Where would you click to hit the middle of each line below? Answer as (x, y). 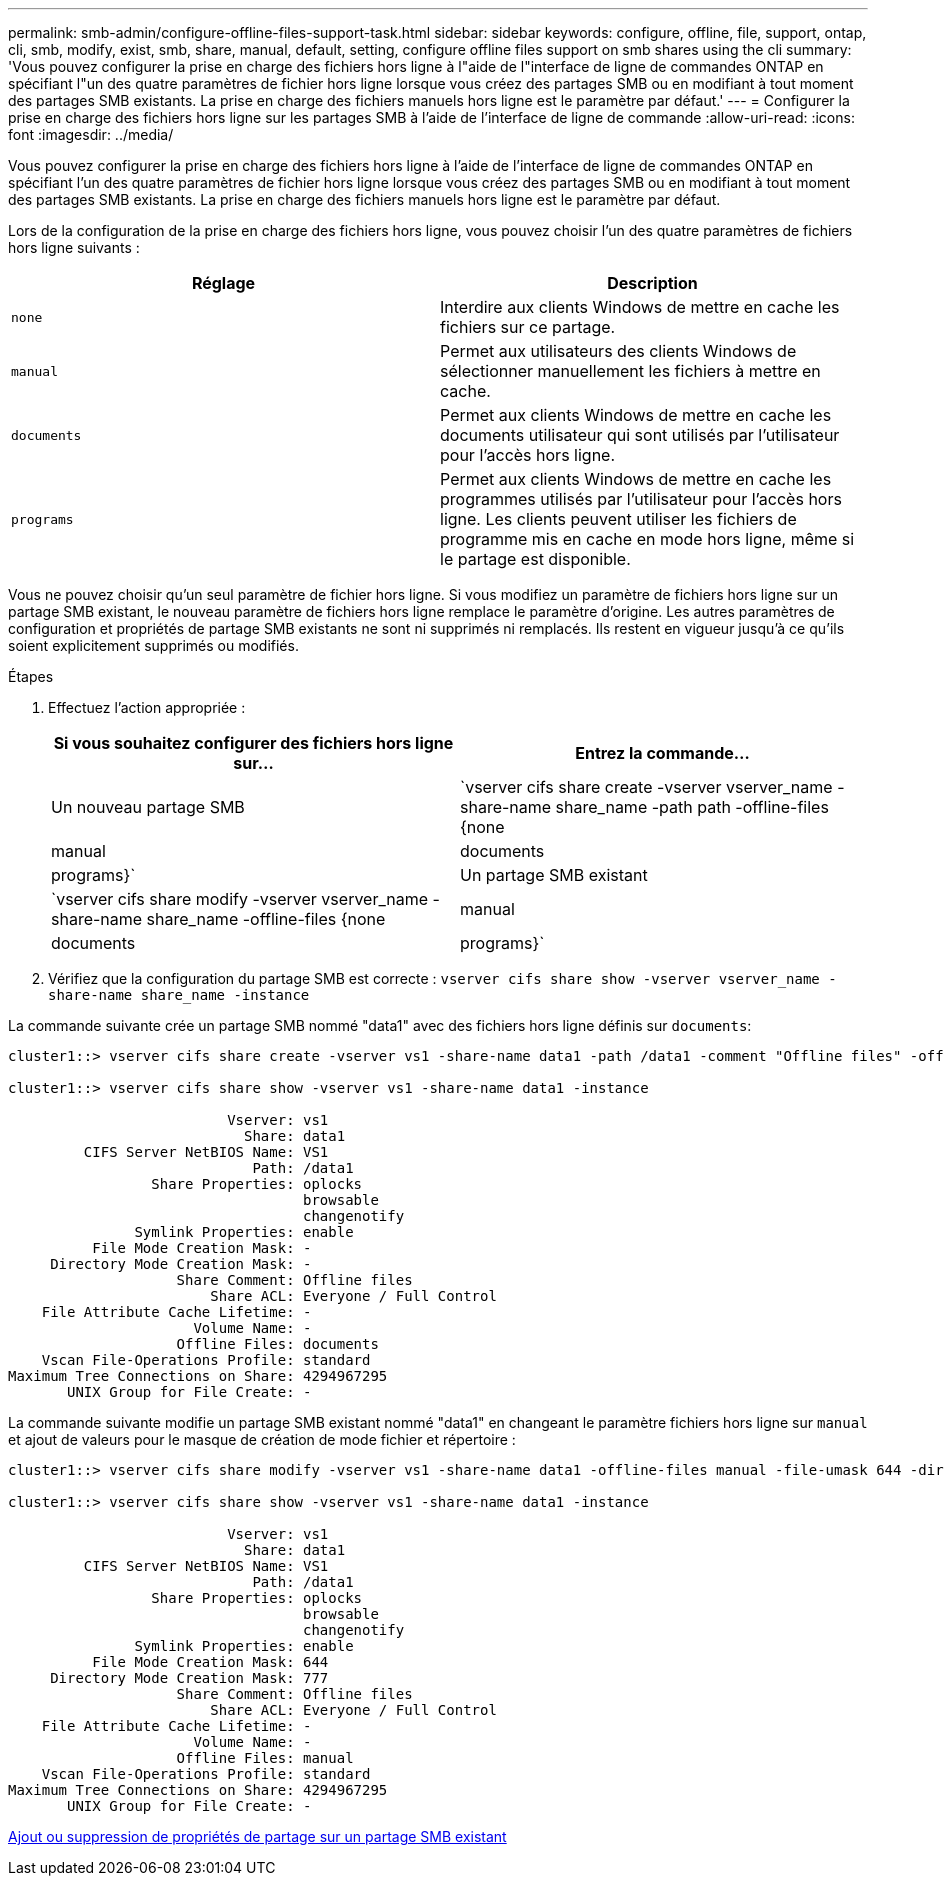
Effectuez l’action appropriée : (147, 707)
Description (652, 283)
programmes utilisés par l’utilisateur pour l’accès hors (641, 499)
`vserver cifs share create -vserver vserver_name (646, 787)
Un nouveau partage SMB (148, 807)
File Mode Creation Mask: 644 (210, 1662)
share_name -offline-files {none (266, 919)
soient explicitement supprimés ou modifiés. (153, 645)
